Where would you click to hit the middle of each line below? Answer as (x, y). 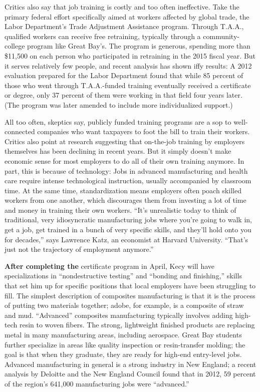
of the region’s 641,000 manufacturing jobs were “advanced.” (97, 383)
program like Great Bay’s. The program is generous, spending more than (139, 46)
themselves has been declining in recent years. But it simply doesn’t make (118, 151)
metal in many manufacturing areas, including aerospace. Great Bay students (123, 334)
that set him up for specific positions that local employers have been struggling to (130, 286)
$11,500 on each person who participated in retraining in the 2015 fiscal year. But (130, 55)
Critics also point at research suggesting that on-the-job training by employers (125, 141)
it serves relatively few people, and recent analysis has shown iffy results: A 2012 (128, 65)
